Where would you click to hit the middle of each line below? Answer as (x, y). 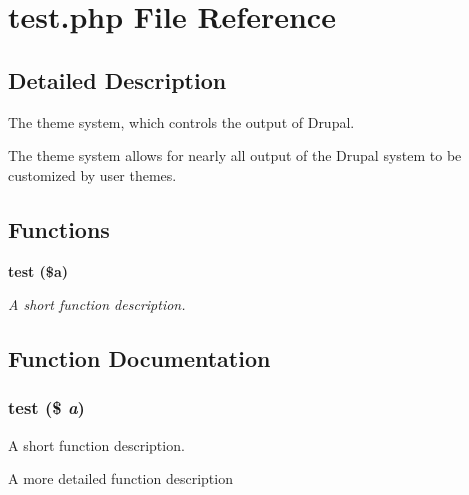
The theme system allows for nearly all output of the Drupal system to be (235, 155)
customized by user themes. (92, 174)
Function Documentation (139, 358)
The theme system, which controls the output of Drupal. (181, 121)
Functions (59, 228)
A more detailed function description (120, 478)
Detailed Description (117, 79)
